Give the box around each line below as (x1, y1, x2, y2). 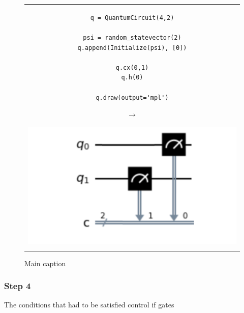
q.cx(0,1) (115, 64, 149, 71)
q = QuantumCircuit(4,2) (90, 14, 174, 21)
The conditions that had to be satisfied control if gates (4, 299, 174, 310)
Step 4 (4, 279, 31, 292)
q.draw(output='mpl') (96, 94, 169, 101)
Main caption (24, 258, 66, 268)
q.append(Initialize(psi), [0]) (77, 44, 187, 51)
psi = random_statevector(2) (83, 34, 181, 41)
